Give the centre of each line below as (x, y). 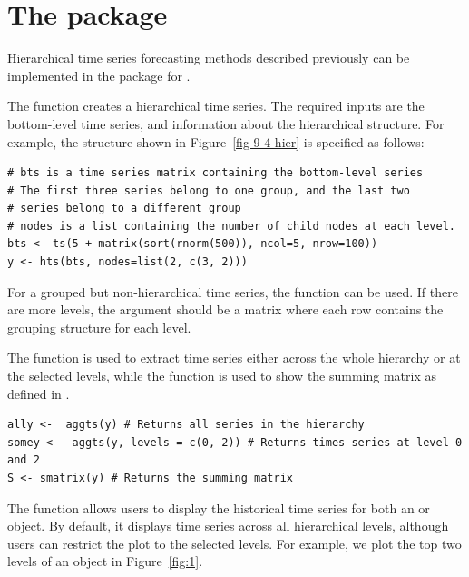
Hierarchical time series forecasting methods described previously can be (209, 58)
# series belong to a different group (124, 209)
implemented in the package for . (99, 75)
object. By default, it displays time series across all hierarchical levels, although (228, 526)
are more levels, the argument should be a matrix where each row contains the (225, 309)
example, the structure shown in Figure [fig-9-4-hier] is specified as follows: (216, 141)
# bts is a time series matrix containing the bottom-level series (215, 173)
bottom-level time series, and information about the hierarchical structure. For (226, 123)
